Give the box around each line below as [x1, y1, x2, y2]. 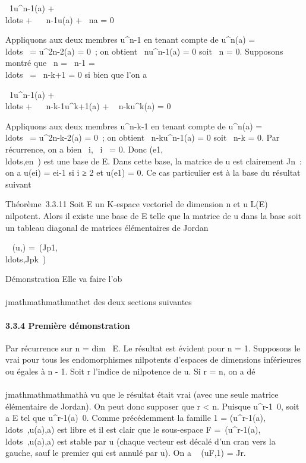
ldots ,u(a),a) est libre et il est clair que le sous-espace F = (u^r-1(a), [5, 423, 261, 436]
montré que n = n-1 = [5, 56, 95, 69]
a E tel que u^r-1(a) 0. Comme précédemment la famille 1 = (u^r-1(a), [5, 411, 266, 424]
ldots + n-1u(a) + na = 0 [5, 13, 114, 26]
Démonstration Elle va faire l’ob [5, 272, 122, 285]
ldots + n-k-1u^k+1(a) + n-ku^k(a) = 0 [5, 100, 171, 112]
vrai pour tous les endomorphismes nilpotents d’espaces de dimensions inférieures [5, 353, 301, 366]
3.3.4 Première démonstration [5, 319, 130, 331]
